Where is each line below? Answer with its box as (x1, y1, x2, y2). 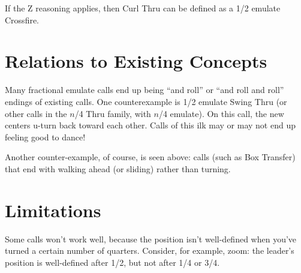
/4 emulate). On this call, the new (158, 107, 284, 119)
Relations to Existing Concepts (5, 49, 267, 73)
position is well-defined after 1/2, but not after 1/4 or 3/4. (5, 256, 220, 268)
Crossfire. (5, 13, 40, 26)
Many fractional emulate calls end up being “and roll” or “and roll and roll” (5, 83, 284, 96)
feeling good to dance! (5, 130, 86, 143)
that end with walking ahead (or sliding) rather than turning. (5, 162, 231, 175)
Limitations (5, 197, 101, 222)
